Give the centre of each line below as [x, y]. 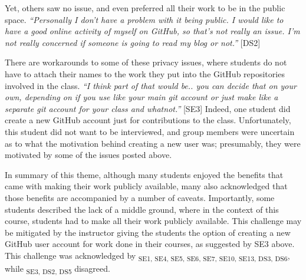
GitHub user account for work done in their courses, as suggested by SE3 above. [150, 244]
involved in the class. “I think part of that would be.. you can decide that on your [151, 85]
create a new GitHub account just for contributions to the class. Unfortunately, [148, 120]
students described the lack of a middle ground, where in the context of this [142, 209]
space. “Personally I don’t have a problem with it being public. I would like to [144, 19]
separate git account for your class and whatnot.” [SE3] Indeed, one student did [148, 108]
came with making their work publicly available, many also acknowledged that [146, 186]
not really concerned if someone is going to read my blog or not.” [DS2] [133, 42]
